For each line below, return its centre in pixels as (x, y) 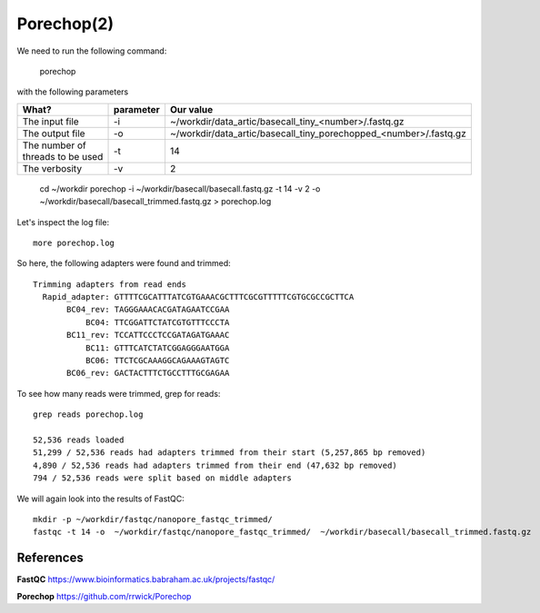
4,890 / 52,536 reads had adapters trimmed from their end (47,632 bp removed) (215, 465)
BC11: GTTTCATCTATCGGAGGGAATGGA (157, 348)
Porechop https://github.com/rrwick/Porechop (104, 596)
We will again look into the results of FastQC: (101, 499)
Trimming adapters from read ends (110, 284)
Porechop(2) (65, 24)
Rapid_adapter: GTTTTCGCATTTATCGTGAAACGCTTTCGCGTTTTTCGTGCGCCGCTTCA (198, 297)
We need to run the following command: (92, 51)
